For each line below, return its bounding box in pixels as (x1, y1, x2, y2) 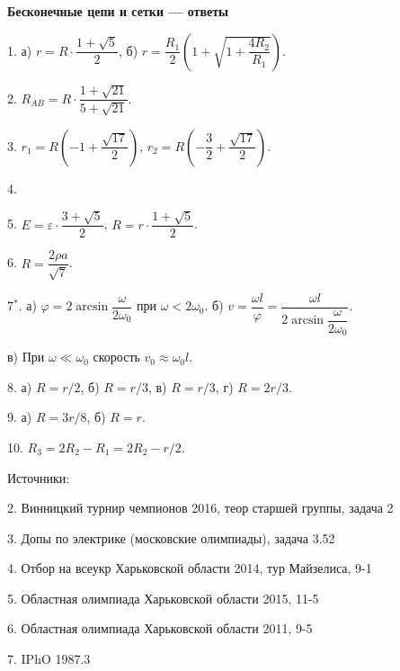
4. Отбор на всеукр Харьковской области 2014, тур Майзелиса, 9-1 (7, 559, 372, 577)
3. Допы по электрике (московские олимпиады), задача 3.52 (7, 528, 335, 547)
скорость (93, 347, 140, 366)
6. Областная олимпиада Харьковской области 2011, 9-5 (7, 619, 313, 638)
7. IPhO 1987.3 (7, 649, 91, 668)
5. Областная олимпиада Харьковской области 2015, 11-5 (7, 588, 319, 607)
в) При (7, 347, 45, 366)
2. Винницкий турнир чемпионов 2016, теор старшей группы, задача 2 (7, 498, 394, 517)
